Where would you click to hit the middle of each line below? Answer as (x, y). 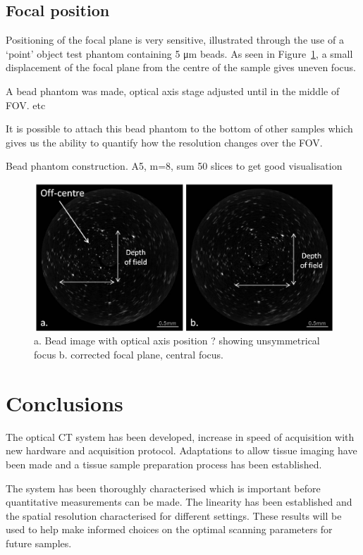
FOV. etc (26, 105)
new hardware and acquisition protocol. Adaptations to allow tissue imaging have (181, 450)
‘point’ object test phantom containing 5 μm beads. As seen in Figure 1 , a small (179, 53)
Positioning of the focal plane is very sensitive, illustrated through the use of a (175, 40)
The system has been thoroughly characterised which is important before (163, 488)
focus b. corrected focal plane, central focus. (129, 355)
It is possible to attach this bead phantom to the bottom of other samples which (179, 129)
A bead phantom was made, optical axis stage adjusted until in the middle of (173, 91)
